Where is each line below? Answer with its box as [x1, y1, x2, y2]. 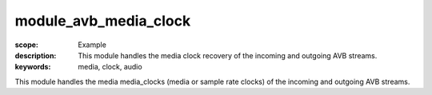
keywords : [14, 62, 51, 72]
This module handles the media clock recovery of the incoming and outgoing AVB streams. [78, 50, 378, 60]
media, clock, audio [78, 62, 143, 72]
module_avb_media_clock [14, 12, 191, 30]
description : [14, 50, 57, 60]
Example [78, 40, 107, 49]
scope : [14, 40, 39, 49]
